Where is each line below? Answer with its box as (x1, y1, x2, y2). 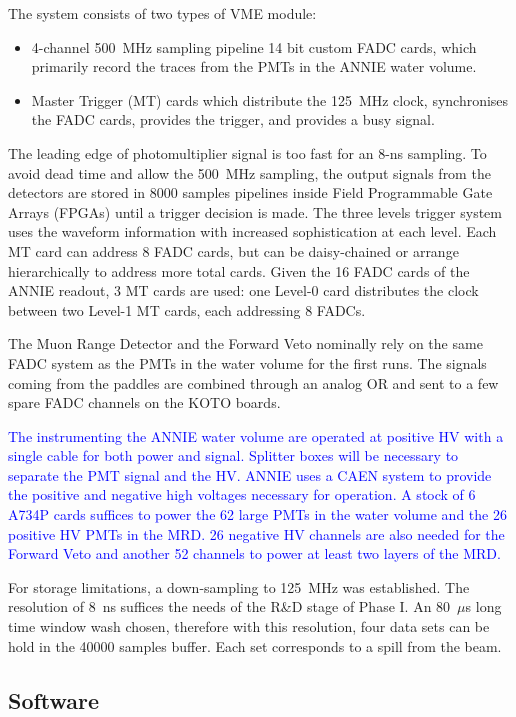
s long (465, 596, 502, 617)
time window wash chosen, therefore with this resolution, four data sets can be (8, 616, 490, 637)
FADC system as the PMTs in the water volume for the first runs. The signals (8, 352, 487, 373)
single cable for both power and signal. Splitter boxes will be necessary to (8, 445, 459, 466)
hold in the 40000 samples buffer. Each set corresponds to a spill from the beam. (8, 635, 502, 656)
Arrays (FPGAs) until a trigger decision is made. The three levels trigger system (8, 201, 502, 222)
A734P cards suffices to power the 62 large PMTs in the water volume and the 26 (8, 504, 507, 525)
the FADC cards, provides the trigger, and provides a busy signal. (31, 109, 435, 130)
